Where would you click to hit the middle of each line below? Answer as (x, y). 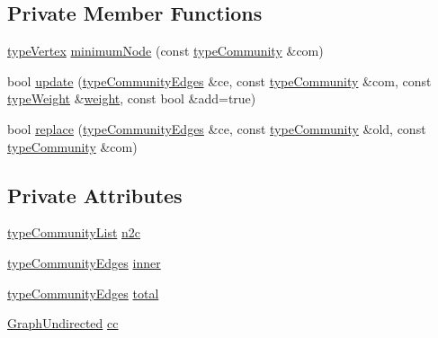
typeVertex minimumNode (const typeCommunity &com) (165, 51)
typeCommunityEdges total (83, 293)
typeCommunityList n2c (74, 232)
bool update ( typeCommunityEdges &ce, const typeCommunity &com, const (219, 80)
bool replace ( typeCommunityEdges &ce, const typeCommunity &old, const (217, 128)
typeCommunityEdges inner (84, 262)
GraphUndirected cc (63, 323)
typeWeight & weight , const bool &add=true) (132, 98)
